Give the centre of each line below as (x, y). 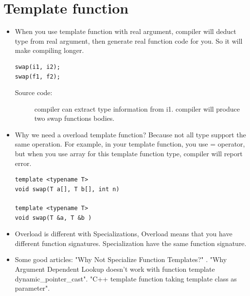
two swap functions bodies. (74, 118)
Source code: (34, 92)
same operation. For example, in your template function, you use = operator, (130, 144)
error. (23, 163)
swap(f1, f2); (37, 76)
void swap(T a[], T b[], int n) (67, 189)
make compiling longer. (49, 50)
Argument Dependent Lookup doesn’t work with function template (115, 269)
